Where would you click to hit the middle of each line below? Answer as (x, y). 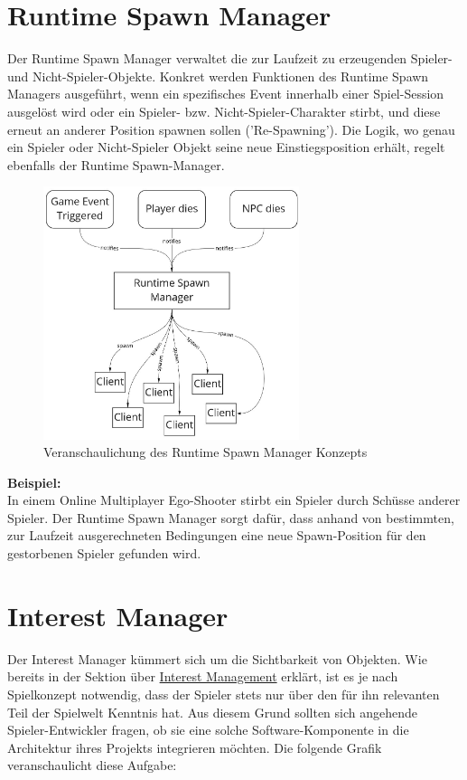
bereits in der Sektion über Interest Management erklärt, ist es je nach (203, 676)
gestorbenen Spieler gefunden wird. (104, 553)
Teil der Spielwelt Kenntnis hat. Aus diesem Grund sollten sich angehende (213, 712)
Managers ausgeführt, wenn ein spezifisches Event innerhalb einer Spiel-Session (226, 94)
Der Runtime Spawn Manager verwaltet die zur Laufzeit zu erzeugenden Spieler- (230, 58)
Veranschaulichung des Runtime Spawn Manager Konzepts (205, 452)
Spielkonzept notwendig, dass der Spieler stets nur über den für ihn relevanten (224, 694)
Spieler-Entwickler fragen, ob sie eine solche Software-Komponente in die (208, 730)
